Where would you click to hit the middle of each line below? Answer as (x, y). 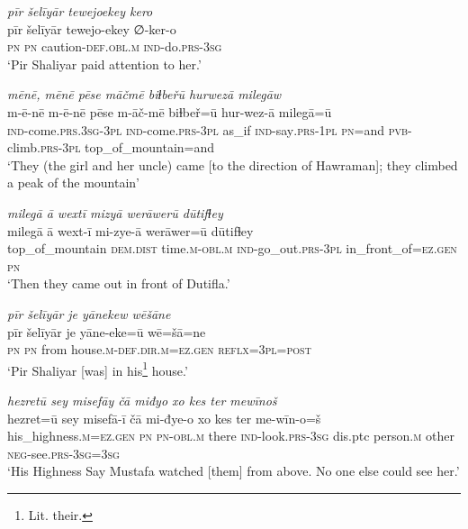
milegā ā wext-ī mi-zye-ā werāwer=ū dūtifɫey (130, 230)
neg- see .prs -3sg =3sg (63, 453)
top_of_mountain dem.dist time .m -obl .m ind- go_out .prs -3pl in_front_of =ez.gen (232, 248)
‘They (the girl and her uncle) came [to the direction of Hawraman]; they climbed (233, 164)
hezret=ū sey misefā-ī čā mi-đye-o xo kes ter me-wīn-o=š (164, 418)
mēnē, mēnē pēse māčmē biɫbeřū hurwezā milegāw (144, 94)
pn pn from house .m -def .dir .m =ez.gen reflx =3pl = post (159, 349)
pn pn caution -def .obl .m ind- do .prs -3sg (115, 46)
